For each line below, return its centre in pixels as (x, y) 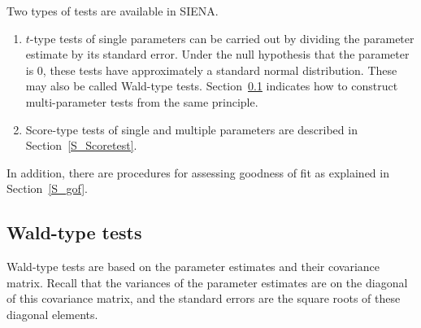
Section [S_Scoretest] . (81, 145)
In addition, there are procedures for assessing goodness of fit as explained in (198, 172)
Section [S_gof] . (47, 188)
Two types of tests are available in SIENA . (113, 11)
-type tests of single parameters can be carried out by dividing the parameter (222, 38)
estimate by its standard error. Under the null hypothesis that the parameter (217, 54)
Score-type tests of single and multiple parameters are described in (191, 129)
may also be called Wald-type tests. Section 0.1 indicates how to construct (212, 86)
